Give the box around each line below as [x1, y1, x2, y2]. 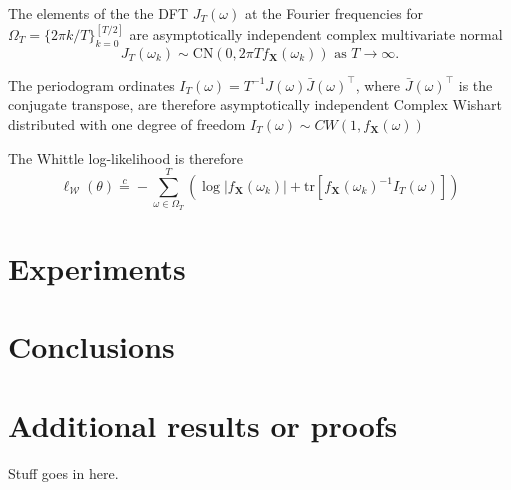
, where [355, 74, 401, 95]
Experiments [8, 247, 186, 288]
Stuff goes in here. [8, 462, 119, 483]
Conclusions [8, 326, 175, 367]
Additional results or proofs [8, 404, 398, 445]
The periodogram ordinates [8, 74, 175, 95]
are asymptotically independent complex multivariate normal [129, 24, 503, 45]
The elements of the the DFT [8, 3, 189, 23]
